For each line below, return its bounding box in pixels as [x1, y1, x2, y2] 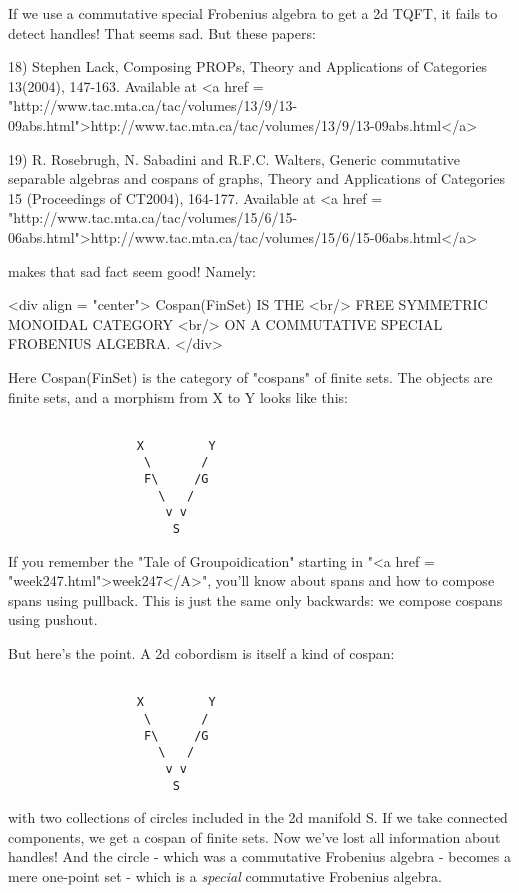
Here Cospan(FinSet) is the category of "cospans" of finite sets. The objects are [8, 366, 493, 387]
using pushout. [8, 609, 98, 630]
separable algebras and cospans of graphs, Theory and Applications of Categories [8, 168, 505, 189]
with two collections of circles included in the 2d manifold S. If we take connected [8, 807, 508, 828]
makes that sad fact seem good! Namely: [8, 260, 256, 281]
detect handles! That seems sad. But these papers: [8, 22, 316, 43]
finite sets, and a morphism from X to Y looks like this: [8, 386, 348, 407]
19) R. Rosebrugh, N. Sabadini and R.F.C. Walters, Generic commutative [8, 148, 460, 169]
